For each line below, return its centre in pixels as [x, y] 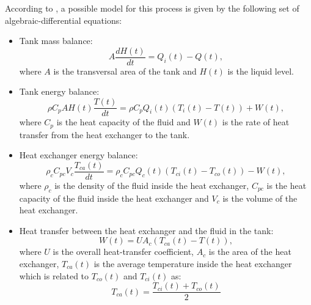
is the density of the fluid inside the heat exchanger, [152, 185]
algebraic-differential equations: [64, 20]
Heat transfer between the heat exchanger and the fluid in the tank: [146, 230]
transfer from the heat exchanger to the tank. [104, 134]
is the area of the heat [250, 252]
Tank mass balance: [56, 41]
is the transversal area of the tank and [125, 71]
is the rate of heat [256, 122]
